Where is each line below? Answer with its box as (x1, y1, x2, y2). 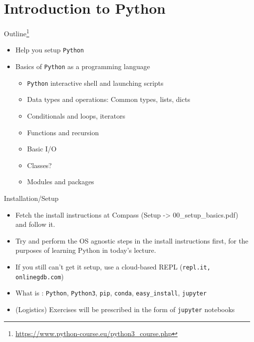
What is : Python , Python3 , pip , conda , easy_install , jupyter (15, 288, 207, 298)
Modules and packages (27, 176, 94, 187)
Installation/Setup (4, 193, 59, 203)
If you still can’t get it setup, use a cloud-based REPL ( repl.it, (15, 261, 211, 271)
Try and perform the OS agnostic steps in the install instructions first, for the (15, 235, 249, 245)
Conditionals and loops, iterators (27, 110, 126, 121)
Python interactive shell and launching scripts (27, 77, 164, 88)
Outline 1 (4, 27, 29, 38)
